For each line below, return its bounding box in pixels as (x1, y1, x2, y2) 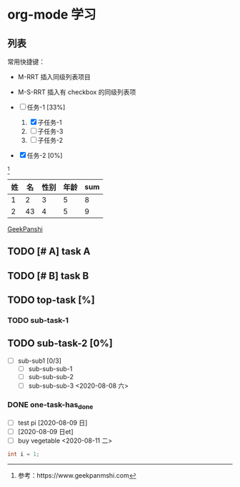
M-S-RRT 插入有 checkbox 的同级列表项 (17, 88, 136, 96)
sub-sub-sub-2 (28, 373, 74, 381)
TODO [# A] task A (7, 246, 91, 258)
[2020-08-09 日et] (17, 427, 74, 436)
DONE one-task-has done (7, 400, 94, 411)
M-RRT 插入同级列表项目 (17, 73, 91, 81)
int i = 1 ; (7, 451, 40, 458)
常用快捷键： (7, 58, 45, 66)
